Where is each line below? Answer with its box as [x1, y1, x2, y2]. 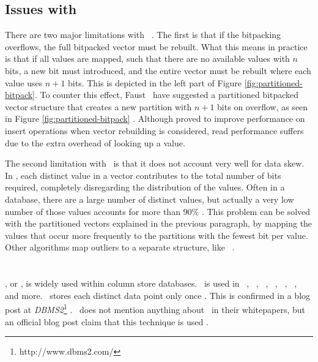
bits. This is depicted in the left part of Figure [68, 76, 242, 89]
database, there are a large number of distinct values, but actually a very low [5, 192, 294, 205]
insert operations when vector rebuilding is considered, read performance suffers [5, 124, 304, 137]
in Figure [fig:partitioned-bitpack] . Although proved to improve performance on [5, 112, 305, 125]
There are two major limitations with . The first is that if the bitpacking [5, 28, 281, 41]
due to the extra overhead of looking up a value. [5, 136, 185, 149]
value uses [5, 76, 43, 89]
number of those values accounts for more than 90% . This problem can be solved [5, 205, 311, 217]
